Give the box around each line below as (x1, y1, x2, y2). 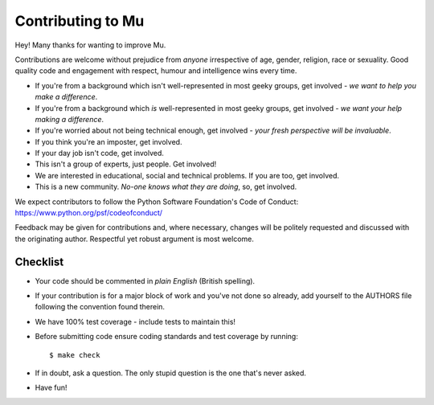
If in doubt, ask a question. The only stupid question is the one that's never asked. (35, 368, 307, 378)
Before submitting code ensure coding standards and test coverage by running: (35, 332, 299, 342)
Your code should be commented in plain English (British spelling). (35, 276, 256, 285)
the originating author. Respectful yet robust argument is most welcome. (14, 234, 255, 243)
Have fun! (35, 382, 68, 393)
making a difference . (35, 114, 104, 124)
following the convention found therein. (35, 302, 165, 312)
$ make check (49, 350, 100, 359)
